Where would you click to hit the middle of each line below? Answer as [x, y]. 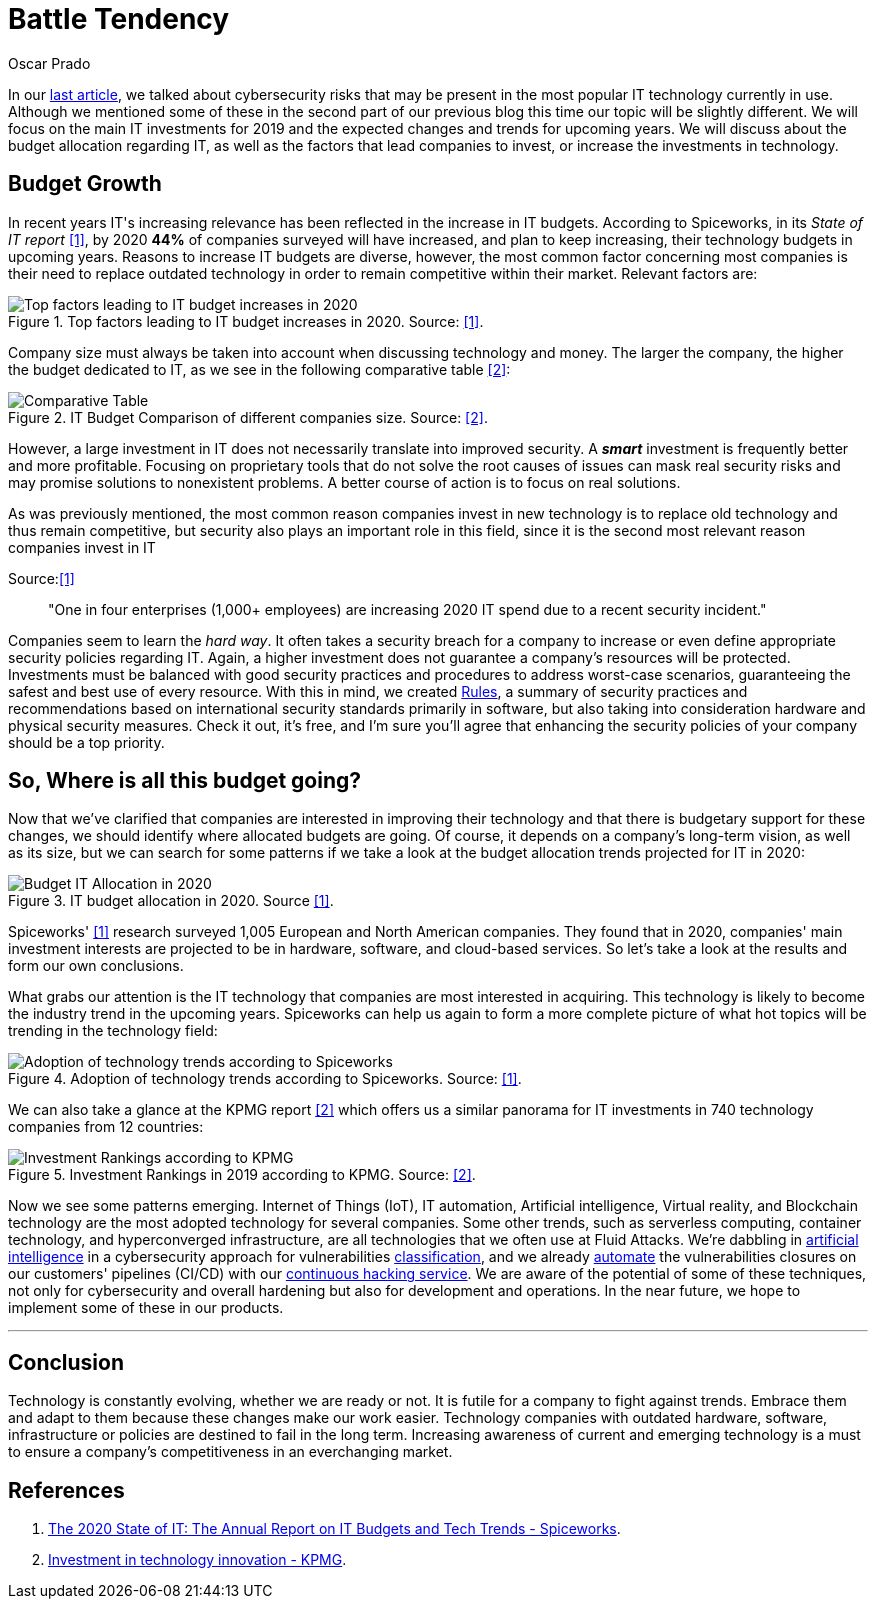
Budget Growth [85, 184]
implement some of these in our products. [146, 1308]
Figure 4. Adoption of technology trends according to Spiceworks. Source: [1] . [265, 1079]
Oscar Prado [49, 63]
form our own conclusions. [96, 966]
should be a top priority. [86, 742]
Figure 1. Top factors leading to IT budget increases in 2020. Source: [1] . [246, 321]
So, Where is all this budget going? [185, 781]
